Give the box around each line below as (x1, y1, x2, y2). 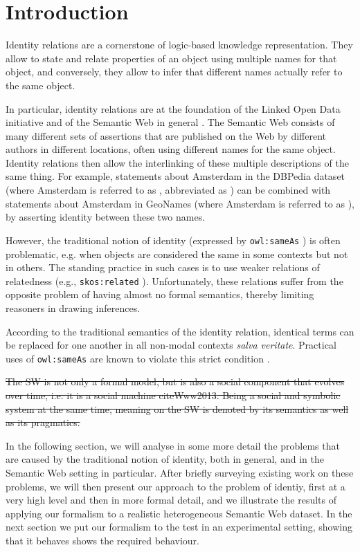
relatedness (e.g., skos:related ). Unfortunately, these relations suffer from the (6, 273, 343, 288)
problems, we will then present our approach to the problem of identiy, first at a (6, 479, 345, 493)
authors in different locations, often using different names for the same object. (6, 142, 336, 156)
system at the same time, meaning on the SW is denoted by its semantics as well (6, 401, 349, 416)
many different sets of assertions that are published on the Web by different (6, 128, 326, 142)
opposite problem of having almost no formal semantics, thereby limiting (6, 287, 314, 302)
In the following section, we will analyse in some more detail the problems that (6, 438, 340, 452)
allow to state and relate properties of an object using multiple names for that (6, 50, 337, 65)
